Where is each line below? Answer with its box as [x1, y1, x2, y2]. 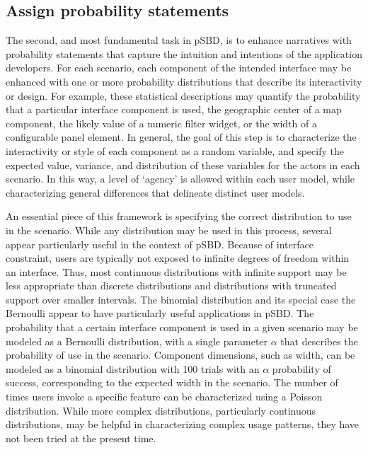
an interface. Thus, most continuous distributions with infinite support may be [6, 264, 347, 279]
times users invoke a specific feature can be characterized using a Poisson [6, 389, 323, 404]
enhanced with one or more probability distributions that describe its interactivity [6, 74, 362, 88]
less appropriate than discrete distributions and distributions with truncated [6, 278, 337, 293]
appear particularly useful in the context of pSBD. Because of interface [6, 236, 314, 251]
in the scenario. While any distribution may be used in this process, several [6, 222, 332, 237]
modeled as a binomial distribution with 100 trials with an [6, 361, 260, 376]
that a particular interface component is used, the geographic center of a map [6, 102, 342, 117]
